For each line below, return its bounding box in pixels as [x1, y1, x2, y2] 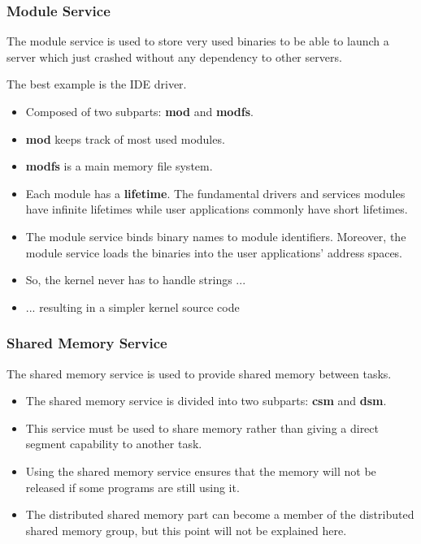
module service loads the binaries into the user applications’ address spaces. [25, 244, 403, 261]
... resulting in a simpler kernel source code [25, 298, 240, 315]
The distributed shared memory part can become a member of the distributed [25, 506, 414, 523]
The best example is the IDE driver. [7, 76, 187, 93]
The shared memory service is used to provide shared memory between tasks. [7, 365, 392, 382]
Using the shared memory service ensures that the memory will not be [25, 462, 376, 479]
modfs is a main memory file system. [25, 158, 213, 175]
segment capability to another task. [25, 435, 202, 452]
